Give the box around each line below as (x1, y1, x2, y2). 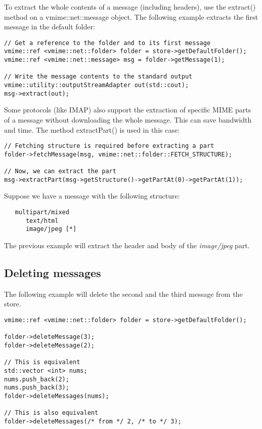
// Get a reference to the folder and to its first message (4, 39, 211, 47)
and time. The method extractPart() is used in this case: (4, 124, 180, 135)
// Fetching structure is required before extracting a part (4, 142, 214, 150)
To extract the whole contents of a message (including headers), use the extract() (4, 2, 256, 12)
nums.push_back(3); (4, 384, 69, 392)
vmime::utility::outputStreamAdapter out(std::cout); (4, 82, 189, 89)
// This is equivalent (4, 359, 80, 366)
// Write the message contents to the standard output (4, 73, 193, 81)
